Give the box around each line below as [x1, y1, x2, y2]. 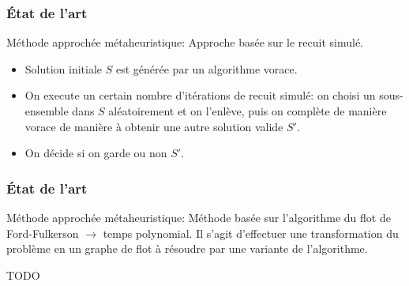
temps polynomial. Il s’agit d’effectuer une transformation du [103, 224, 399, 241]
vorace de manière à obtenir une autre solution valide [24, 118, 283, 134]
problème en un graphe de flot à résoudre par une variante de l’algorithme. [6, 240, 368, 257]
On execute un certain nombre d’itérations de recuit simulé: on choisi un [24, 87, 376, 103]
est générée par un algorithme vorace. [115, 60, 298, 77]
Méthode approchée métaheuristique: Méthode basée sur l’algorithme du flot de [6, 209, 391, 225]
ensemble [24, 103, 69, 119]
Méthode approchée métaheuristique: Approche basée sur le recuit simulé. [6, 34, 363, 51]
